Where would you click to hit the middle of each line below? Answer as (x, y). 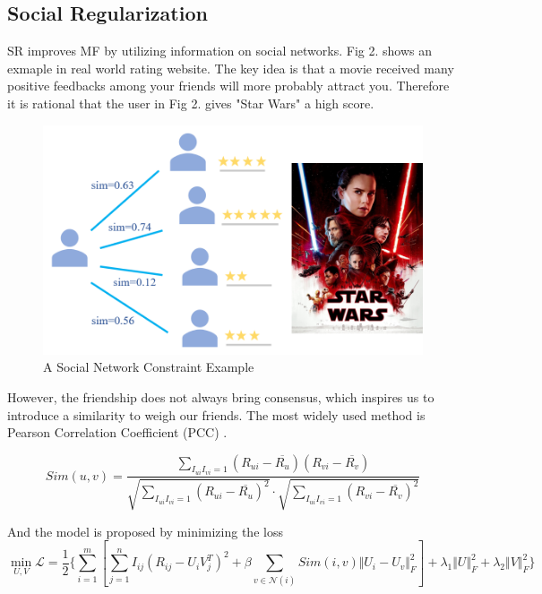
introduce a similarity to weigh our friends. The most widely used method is (216, 414)
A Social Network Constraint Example (149, 367)
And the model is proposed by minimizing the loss (145, 531)
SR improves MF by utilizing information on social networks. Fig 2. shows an (219, 51)
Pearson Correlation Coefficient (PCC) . (117, 432)
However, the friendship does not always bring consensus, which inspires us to (221, 396)
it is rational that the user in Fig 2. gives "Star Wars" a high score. (191, 103)
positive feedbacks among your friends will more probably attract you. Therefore (228, 86)
